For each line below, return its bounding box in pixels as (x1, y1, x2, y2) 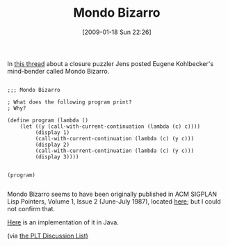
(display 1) (35, 129, 70, 136)
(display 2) (35, 141, 70, 148)
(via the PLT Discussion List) (7, 231, 88, 240)
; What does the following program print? (7, 99, 132, 106)
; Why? (7, 104, 26, 112)
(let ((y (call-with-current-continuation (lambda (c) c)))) (19, 123, 200, 130)
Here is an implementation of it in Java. (7, 218, 120, 227)
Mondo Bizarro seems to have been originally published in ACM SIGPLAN (7, 190, 218, 198)
